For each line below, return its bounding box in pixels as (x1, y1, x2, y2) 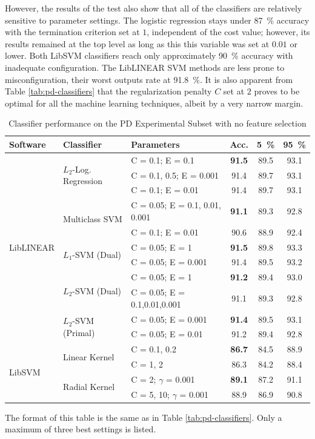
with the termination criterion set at (5, 25, 140, 38)
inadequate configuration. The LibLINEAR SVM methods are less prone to (5, 61, 285, 73)
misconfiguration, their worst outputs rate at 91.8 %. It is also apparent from (5, 73, 293, 85)
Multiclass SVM (63, 212, 122, 225)
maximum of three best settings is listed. (5, 423, 156, 435)
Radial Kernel (63, 380, 115, 393)
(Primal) (63, 326, 95, 338)
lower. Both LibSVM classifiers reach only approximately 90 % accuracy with (5, 49, 293, 62)
